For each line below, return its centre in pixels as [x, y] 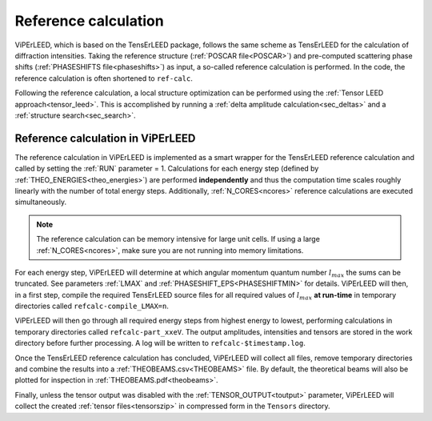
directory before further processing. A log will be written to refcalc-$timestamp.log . [160, 343]
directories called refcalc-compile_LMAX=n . [92, 306]
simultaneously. [41, 202]
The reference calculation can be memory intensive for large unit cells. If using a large [178, 239]
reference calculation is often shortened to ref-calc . [104, 78]
